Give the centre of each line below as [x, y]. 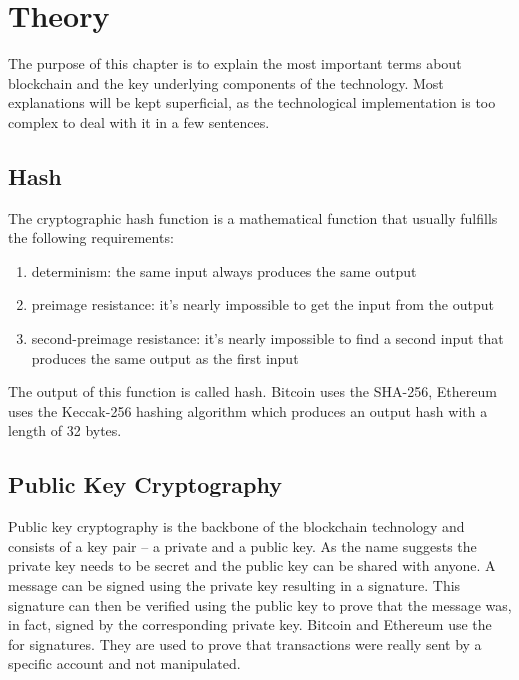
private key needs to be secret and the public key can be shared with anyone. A [252, 565]
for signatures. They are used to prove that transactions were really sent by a [245, 643]
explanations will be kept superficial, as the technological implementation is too [252, 102]
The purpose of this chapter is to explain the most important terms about [235, 63]
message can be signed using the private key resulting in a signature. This [234, 585]
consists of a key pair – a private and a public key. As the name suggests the [242, 545]
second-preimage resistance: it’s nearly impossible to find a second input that [267, 338]
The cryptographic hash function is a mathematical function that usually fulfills [253, 217]
